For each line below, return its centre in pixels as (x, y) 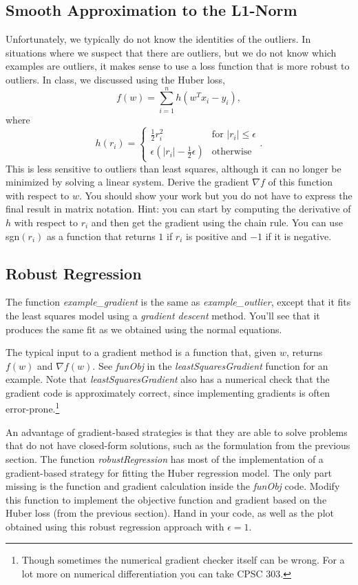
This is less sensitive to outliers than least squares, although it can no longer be (173, 168)
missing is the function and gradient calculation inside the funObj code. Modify (173, 486)
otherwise (232, 152)
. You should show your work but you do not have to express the (215, 195)
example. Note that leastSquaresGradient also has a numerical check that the (168, 379)
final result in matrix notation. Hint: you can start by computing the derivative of (178, 209)
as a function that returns (101, 236)
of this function (300, 182)
